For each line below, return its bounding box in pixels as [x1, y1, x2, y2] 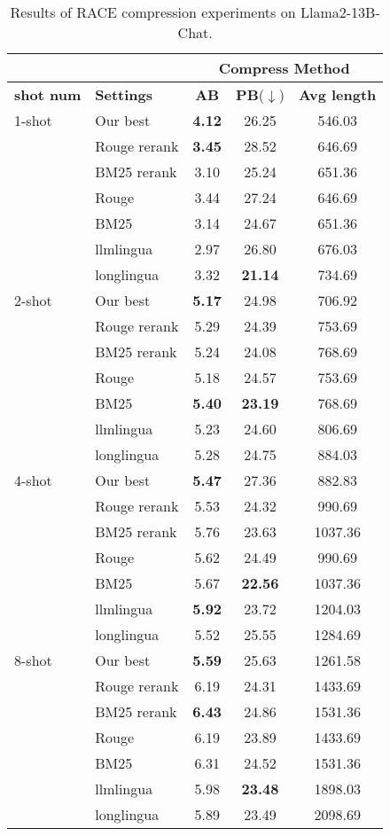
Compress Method [218, 58, 350, 78]
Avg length [299, 84, 377, 105]
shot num [14, 84, 82, 105]
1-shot [14, 110, 52, 130]
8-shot [14, 650, 52, 670]
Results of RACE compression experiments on [10, 2, 296, 22]
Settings [95, 84, 152, 105]
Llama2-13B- [300, 2, 380, 22]
